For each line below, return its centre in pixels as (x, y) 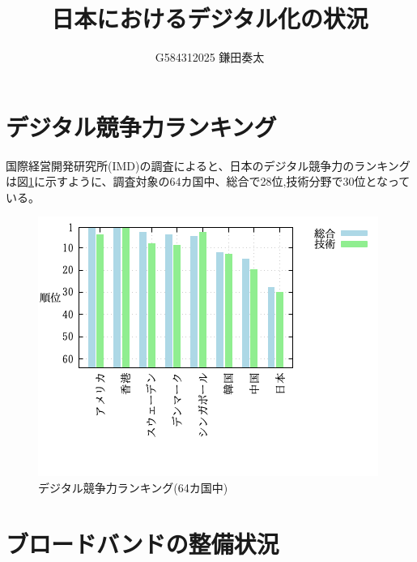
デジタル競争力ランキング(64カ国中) (133, 488)
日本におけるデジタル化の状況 (210, 18)
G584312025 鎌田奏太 (210, 57)
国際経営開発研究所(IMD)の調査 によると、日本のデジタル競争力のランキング (208, 165)
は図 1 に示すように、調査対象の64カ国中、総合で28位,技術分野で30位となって (208, 181)
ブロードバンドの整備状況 (143, 543)
